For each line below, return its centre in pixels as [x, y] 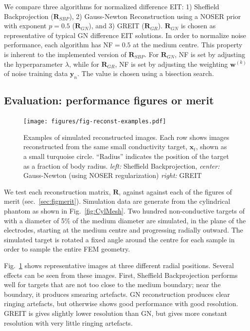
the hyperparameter [34, 64]
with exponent [25, 26]
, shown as [211, 146]
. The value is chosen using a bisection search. [146, 73]
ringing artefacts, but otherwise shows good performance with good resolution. [121, 303]
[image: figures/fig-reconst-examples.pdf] [95, 122]
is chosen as [198, 26]
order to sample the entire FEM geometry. [67, 249]
